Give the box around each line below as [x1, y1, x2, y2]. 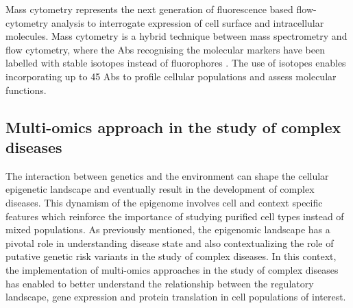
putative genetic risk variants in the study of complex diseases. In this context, [5, 249, 337, 263]
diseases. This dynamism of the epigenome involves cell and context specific [5, 195, 323, 209]
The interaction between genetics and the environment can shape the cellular [5, 168, 329, 182]
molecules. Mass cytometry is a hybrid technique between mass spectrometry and [5, 29, 348, 43]
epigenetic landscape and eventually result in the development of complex [5, 182, 315, 196]
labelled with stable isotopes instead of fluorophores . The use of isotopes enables [5, 56, 346, 70]
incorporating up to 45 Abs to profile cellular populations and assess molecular [5, 69, 337, 83]
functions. [5, 82, 47, 97]
